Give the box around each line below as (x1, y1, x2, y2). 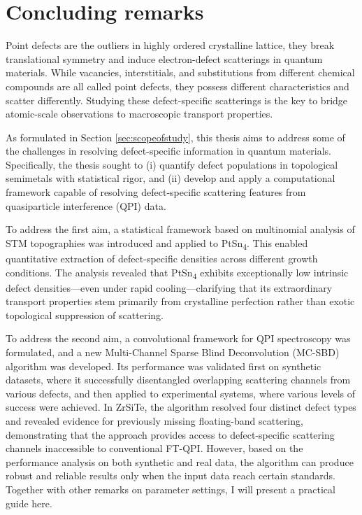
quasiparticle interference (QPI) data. (6, 198, 166, 213)
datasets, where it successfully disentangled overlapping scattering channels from (6, 372, 351, 387)
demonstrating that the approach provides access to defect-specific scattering (6, 427, 335, 442)
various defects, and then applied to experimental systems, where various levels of (6, 386, 355, 400)
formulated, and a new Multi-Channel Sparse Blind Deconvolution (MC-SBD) (6, 345, 340, 360)
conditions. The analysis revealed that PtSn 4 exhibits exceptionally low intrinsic (6, 264, 349, 281)
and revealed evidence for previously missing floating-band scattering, (6, 414, 303, 428)
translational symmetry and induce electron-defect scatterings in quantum (6, 51, 323, 66)
